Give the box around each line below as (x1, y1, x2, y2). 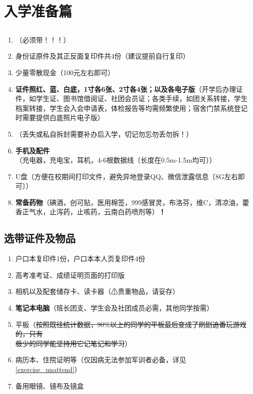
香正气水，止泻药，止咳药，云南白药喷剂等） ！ (15, 207, 166, 217)
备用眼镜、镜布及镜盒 (15, 380, 84, 391)
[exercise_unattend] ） (15, 364, 81, 374)
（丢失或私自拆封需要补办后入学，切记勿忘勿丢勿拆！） (15, 128, 193, 139)
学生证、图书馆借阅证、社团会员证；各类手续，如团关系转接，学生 (36, 93, 248, 104)
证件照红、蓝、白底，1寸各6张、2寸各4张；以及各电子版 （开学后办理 (15, 83, 236, 94)
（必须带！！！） (15, 34, 70, 44)
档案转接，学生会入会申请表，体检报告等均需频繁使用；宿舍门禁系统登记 (15, 103, 248, 113)
